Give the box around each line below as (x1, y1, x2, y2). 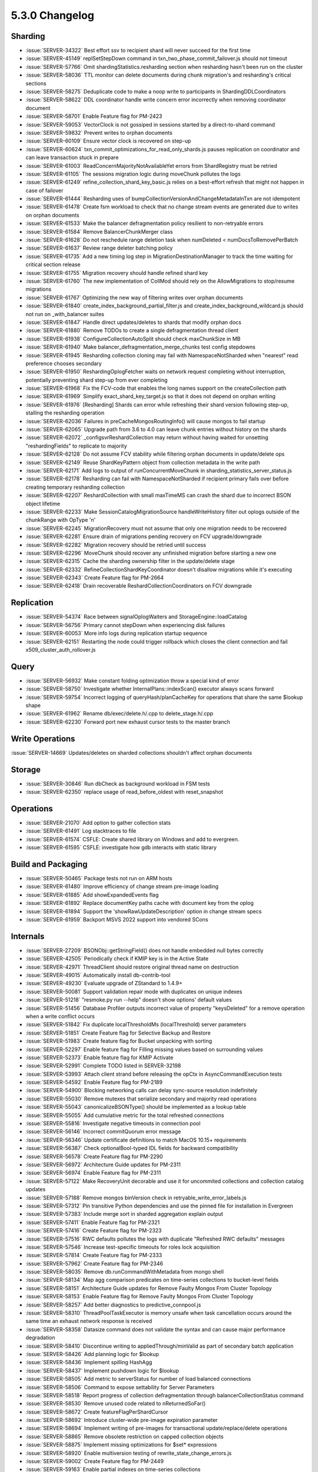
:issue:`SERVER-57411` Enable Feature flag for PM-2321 (25, 1219, 160, 1226)
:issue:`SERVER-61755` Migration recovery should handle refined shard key (25, 269, 208, 276)
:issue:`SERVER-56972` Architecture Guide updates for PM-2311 (25, 1161, 181, 1168)
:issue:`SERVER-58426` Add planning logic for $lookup (25, 1350, 159, 1357)
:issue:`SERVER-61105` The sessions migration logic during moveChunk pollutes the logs (25, 170, 241, 177)
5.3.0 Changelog (11, 9, 94, 22)
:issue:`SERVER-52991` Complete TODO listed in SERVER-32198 (25, 1062, 181, 1069)
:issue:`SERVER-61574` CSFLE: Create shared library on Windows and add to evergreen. (25, 836, 240, 843)
